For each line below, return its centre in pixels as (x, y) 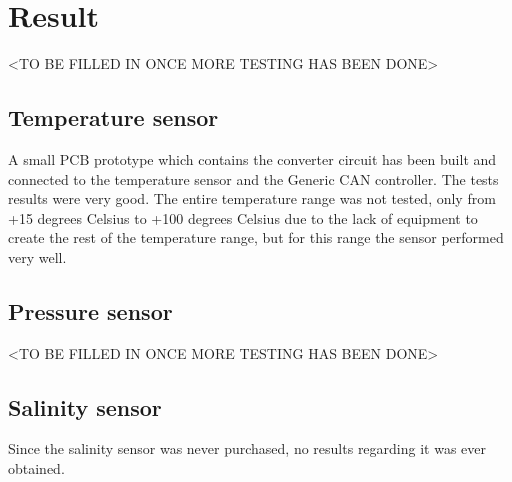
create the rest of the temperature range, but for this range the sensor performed (256, 237)
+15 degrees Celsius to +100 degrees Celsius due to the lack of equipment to (243, 217)
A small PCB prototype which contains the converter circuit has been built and (252, 158)
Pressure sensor (90, 310)
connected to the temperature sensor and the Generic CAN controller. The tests (253, 178)
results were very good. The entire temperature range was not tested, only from (252, 198)
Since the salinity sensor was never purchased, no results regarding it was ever (247, 448)
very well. (37, 256)
